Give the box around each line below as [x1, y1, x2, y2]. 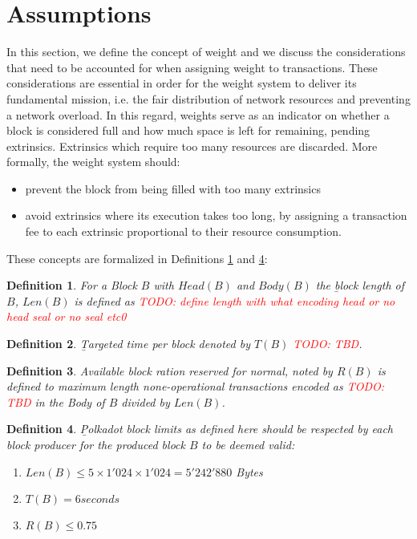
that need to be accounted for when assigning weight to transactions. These [6, 59, 378, 75]
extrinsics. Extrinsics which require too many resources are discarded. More [6, 137, 378, 154]
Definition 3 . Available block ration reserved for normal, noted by [6, 362, 333, 379]
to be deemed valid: [201, 436, 295, 452]
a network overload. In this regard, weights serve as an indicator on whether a [6, 106, 390, 123]
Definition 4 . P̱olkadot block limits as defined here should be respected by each [6, 420, 394, 437]
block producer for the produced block [6, 436, 185, 452]
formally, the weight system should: [6, 153, 180, 170]
